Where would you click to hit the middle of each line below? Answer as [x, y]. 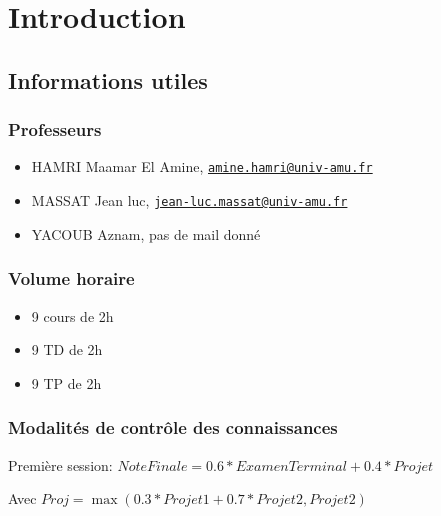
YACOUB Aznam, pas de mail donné [146, 233]
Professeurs [55, 129]
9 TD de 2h [67, 349]
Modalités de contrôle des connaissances [173, 427]
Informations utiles [108, 79]
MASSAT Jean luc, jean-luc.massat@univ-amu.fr [189, 200]
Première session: [60, 464]
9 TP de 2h [66, 382]
